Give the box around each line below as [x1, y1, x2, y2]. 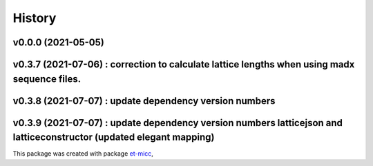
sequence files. [12, 73, 82, 85]
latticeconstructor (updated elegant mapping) [12, 132, 215, 143]
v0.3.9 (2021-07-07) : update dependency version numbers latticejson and [12, 117, 343, 129]
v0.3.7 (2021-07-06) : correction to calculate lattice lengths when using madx [12, 59, 355, 70]
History [12, 10, 57, 25]
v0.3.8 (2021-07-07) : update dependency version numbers [12, 95, 276, 107]
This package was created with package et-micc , [12, 149, 153, 158]
